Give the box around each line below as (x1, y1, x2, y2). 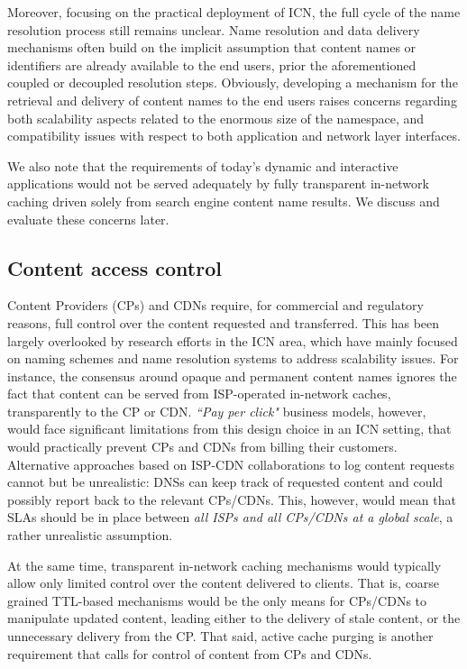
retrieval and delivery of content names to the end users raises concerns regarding (7, 90, 457, 109)
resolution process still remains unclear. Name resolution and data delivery (7, 20, 420, 39)
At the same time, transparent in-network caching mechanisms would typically (7, 555, 442, 574)
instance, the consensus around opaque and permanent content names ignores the (7, 366, 457, 385)
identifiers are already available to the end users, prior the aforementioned (7, 55, 417, 74)
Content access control (7, 253, 222, 281)
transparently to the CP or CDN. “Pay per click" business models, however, (7, 401, 426, 420)
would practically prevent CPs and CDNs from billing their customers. (7, 437, 398, 456)
